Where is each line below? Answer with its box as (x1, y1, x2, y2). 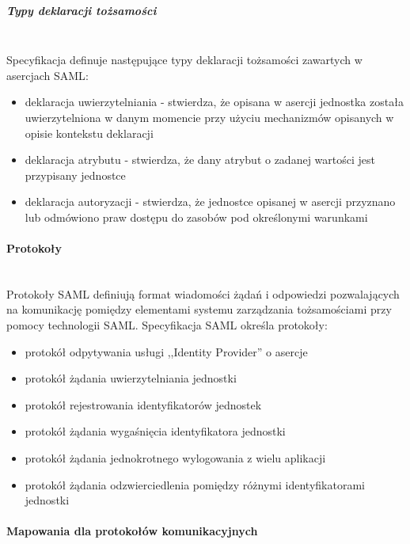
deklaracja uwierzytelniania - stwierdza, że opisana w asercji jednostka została (25, 93, 404, 110)
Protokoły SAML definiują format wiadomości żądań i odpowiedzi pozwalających (6, 285, 400, 302)
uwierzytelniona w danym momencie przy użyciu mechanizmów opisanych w (25, 108, 394, 125)
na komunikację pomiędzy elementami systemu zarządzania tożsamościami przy (6, 301, 392, 318)
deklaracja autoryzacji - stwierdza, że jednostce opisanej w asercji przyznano (25, 193, 396, 210)
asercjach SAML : (6, 67, 89, 83)
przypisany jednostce (25, 166, 126, 183)
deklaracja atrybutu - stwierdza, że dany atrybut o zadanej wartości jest (25, 151, 375, 168)
